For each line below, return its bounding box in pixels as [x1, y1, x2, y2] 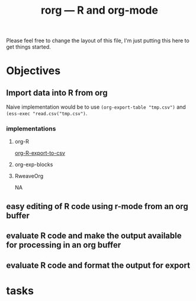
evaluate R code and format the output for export [6, 260, 191, 270]
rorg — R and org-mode [40, 4, 159, 17]
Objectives [6, 64, 61, 78]
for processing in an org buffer [6, 240, 121, 250]
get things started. [6, 43, 52, 50]
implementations [6, 125, 56, 133]
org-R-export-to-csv [14, 150, 65, 157]
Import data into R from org [6, 87, 108, 98]
